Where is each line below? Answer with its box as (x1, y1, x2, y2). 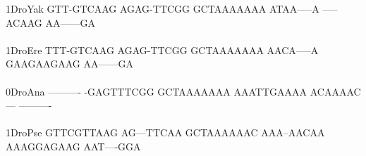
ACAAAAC (310, 84, 361, 98)
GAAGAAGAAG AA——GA (6, 56, 133, 71)
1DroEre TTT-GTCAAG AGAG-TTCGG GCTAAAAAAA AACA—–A (6, 42, 319, 57)
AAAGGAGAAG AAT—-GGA (6, 138, 141, 153)
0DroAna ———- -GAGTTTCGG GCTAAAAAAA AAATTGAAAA (6, 84, 307, 98)
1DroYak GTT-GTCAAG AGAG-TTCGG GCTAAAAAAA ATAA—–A (6, 1, 319, 15)
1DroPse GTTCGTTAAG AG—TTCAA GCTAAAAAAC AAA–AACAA (6, 125, 325, 140)
